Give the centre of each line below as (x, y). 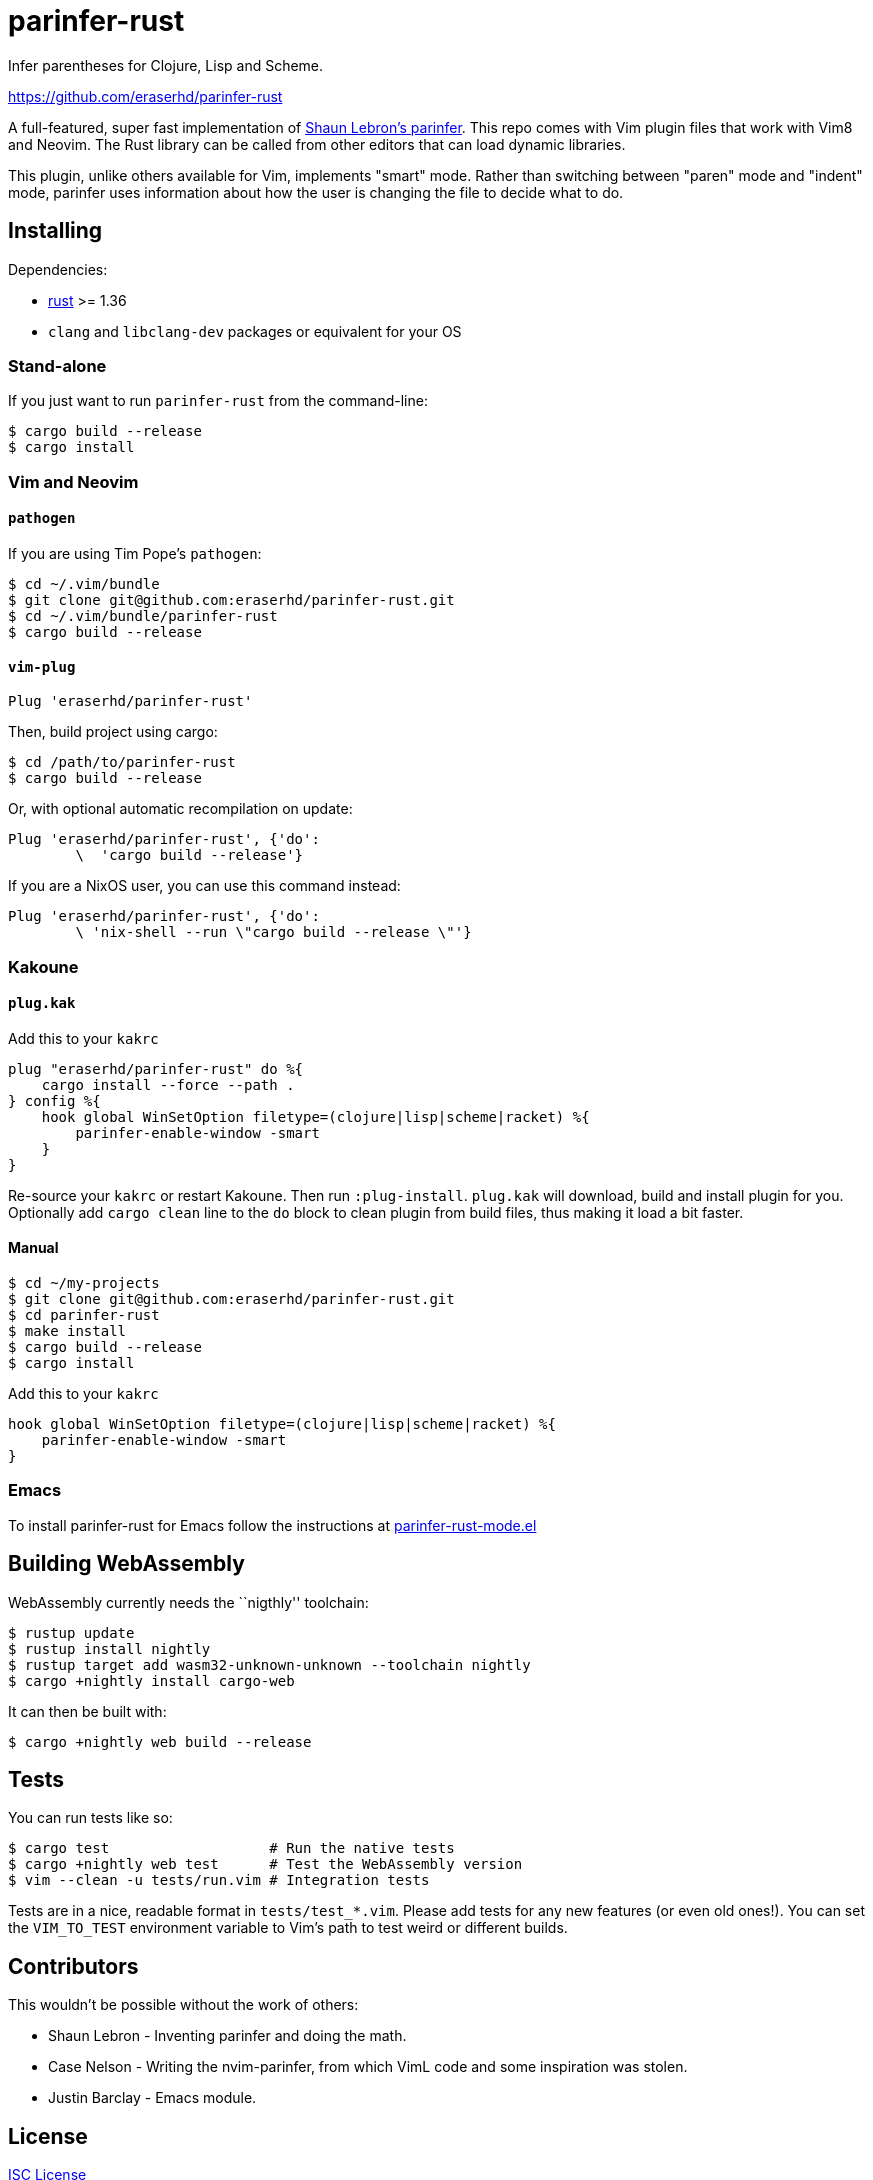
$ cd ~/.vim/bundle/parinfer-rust (143, 615)
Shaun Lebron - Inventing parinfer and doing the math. (227, 2036)
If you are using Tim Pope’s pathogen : (135, 553)
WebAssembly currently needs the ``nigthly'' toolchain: (188, 1602)
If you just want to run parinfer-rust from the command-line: (218, 401)
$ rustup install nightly (109, 1648)
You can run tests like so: (90, 1818)
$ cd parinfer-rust (84, 1314)
